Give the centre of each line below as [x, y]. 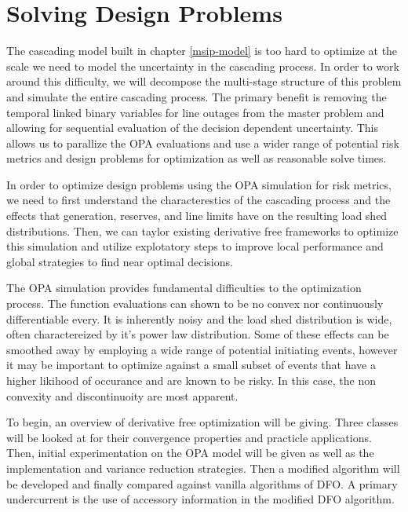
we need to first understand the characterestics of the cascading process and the [199, 200]
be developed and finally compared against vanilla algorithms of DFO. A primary [202, 483]
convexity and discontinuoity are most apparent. [122, 395]
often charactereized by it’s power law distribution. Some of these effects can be [198, 334]
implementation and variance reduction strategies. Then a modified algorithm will [203, 468]
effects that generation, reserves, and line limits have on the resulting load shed [197, 216]
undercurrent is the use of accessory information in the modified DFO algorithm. [200, 499]
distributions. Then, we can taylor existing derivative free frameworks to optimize [202, 230]
